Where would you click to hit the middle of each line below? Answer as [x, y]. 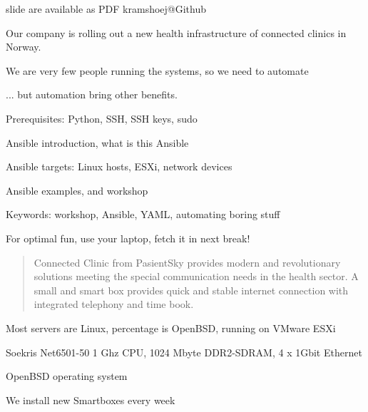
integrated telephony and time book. [114, 304]
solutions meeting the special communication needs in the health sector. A [196, 276]
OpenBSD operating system [67, 376]
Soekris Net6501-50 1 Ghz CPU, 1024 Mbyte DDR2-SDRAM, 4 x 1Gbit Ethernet [184, 352]
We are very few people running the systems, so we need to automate [157, 70]
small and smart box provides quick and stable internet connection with [191, 290]
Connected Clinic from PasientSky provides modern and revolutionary [187, 262]
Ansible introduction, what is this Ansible [97, 142]
